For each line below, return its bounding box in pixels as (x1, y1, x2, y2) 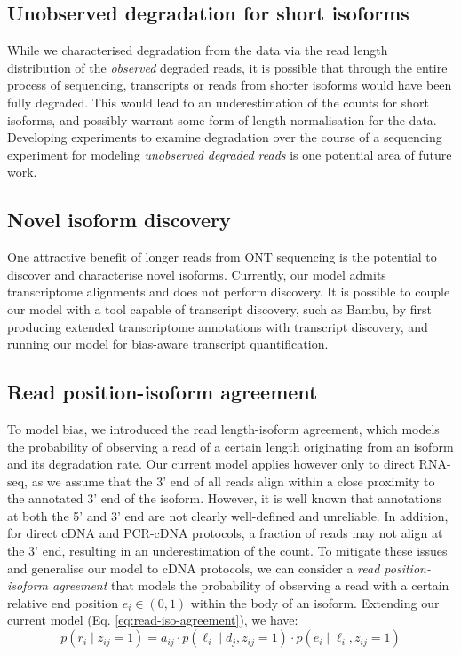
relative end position (7, 593, 118, 612)
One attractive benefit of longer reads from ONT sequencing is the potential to (7, 248, 437, 266)
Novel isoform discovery (7, 206, 231, 233)
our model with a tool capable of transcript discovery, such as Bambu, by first (7, 299, 432, 318)
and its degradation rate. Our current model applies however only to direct (7, 454, 415, 473)
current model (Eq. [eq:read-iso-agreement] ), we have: (7, 611, 298, 629)
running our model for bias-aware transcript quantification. (7, 335, 329, 353)
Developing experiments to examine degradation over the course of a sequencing (7, 128, 442, 146)
